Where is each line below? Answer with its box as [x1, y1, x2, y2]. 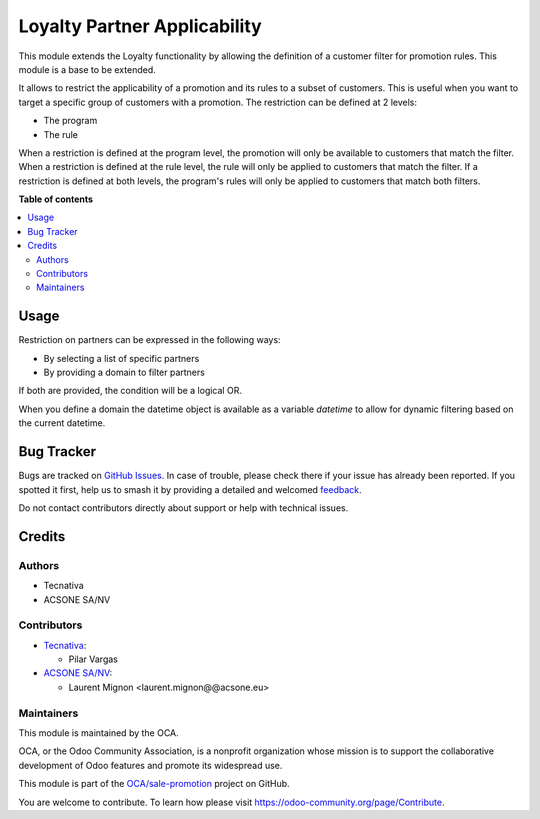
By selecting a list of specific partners [43, 352, 200, 364]
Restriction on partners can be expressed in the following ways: [18, 334, 281, 346]
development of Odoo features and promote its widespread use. [18, 759, 283, 771]
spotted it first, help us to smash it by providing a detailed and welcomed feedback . [18, 483, 362, 495]
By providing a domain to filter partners [43, 366, 205, 379]
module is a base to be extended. [18, 63, 157, 75]
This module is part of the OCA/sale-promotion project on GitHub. [18, 778, 290, 790]
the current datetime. [18, 417, 106, 429]
